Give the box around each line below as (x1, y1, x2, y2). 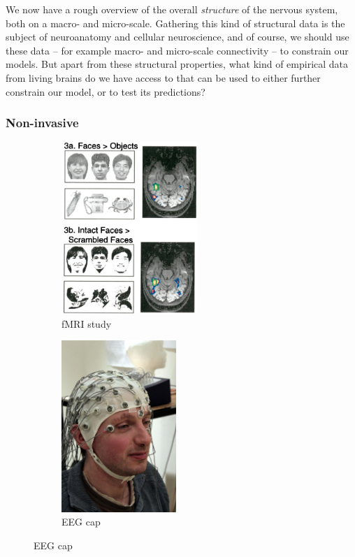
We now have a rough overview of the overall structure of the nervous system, (6, 2, 338, 16)
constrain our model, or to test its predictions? (6, 84, 205, 99)
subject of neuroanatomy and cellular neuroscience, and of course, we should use (6, 29, 349, 44)
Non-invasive (6, 114, 79, 131)
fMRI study (61, 316, 112, 331)
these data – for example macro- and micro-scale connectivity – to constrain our (6, 43, 349, 57)
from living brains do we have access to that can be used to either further (6, 70, 321, 85)
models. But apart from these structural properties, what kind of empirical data (6, 57, 349, 71)
